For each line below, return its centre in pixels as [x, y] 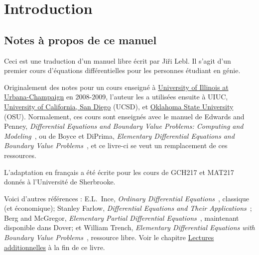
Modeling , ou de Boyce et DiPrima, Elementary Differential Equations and [119, 135]
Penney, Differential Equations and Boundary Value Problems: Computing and [124, 126]
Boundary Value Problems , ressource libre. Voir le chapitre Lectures [109, 237]
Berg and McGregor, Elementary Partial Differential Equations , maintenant [122, 217]
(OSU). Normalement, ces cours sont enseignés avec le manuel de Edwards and [124, 116]
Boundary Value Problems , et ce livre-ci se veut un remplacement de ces [116, 145]
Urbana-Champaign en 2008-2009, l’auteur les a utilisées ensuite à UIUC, [116, 97]
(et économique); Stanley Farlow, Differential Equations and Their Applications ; [128, 208]
